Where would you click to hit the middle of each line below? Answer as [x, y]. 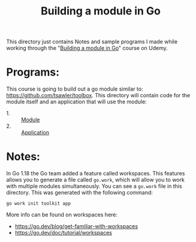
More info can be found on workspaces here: [62, 215]
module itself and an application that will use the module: [76, 102]
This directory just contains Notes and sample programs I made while [92, 42]
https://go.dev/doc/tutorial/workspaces [63, 233]
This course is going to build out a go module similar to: [75, 89]
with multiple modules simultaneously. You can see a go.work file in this [94, 186]
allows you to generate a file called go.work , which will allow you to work [95, 180]
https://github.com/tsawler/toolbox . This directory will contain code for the [98, 95]
